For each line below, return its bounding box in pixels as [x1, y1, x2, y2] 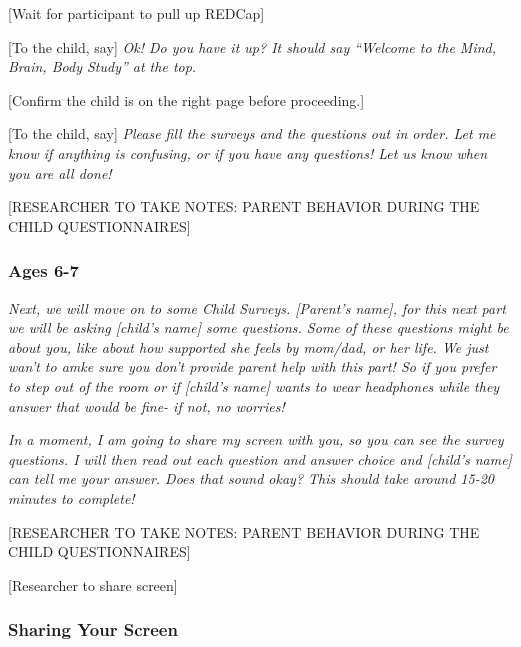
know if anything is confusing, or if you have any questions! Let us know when [8, 142, 488, 163]
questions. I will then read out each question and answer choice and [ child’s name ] [8, 448, 512, 469]
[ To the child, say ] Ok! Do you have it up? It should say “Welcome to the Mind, [8, 36, 497, 57]
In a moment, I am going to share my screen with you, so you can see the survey [8, 429, 504, 450]
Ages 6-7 [8, 258, 80, 283]
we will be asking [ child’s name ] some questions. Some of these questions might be [8, 317, 509, 338]
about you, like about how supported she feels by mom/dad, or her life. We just [8, 336, 489, 357]
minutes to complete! [8, 487, 135, 508]
